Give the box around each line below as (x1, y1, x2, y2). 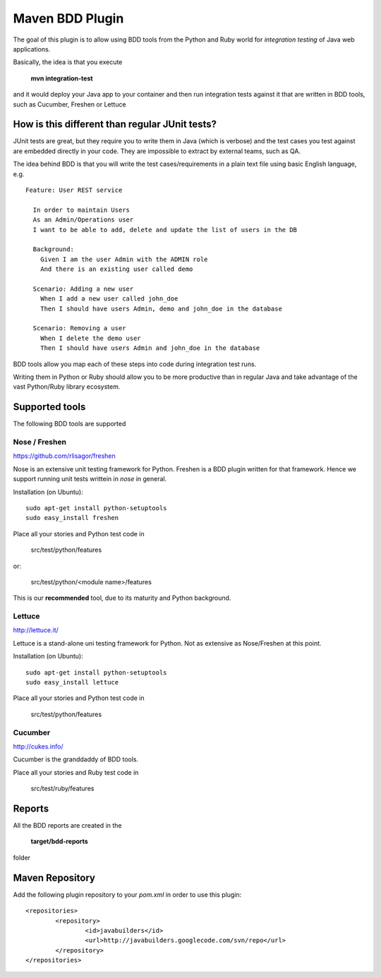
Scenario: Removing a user (32, 325, 126, 332)
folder (13, 853, 31, 862)
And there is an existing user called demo (40, 265, 193, 273)
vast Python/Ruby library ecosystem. (13, 382, 121, 391)
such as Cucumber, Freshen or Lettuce (13, 99, 126, 109)
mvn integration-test (30, 74, 93, 83)
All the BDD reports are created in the (13, 821, 122, 830)
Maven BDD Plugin (13, 11, 124, 26)
